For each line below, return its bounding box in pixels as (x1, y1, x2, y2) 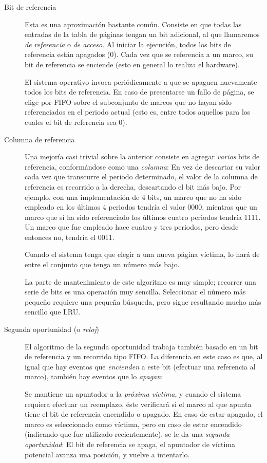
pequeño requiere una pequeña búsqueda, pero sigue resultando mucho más (25, 296, 261, 307)
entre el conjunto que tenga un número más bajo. (25, 259, 180, 270)
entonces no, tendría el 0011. (25, 231, 115, 242)
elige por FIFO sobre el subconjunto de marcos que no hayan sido (25, 96, 232, 107)
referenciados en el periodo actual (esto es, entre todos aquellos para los (25, 106, 251, 117)
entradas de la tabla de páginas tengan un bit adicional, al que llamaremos (25, 29, 260, 40)
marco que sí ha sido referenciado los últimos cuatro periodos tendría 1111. (25, 211, 261, 222)
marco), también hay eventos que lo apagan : (25, 371, 163, 382)
